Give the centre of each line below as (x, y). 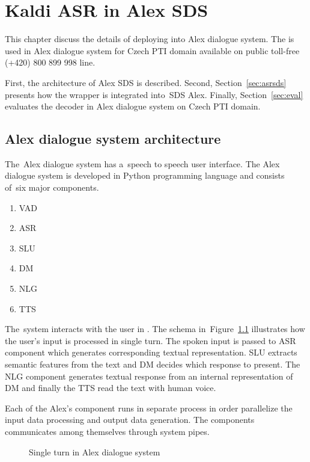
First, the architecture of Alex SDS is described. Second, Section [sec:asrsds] (146, 82)
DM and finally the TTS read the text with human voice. (111, 388)
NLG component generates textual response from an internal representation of (149, 376)
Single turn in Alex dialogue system (95, 451)
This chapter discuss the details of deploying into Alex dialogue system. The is (150, 39)
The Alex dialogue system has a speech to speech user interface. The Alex (142, 163)
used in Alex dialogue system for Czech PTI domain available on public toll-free (152, 50)
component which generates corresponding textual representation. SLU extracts (151, 352)
